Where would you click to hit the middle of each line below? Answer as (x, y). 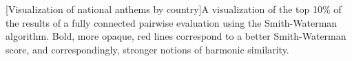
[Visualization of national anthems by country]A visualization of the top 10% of (174, 9)
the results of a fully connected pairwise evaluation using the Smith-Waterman (172, 22)
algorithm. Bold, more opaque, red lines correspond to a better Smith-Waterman (176, 36)
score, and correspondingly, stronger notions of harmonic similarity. (147, 49)
